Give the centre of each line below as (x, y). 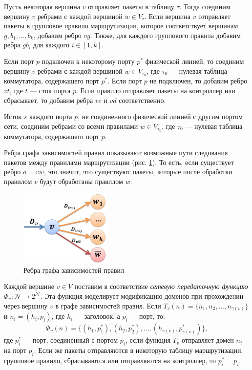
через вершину (26, 305)
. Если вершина (168, 16)
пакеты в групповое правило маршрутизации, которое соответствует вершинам (121, 26)
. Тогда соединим (205, 6)
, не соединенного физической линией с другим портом (160, 116)
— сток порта (50, 91)
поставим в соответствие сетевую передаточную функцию (161, 286)
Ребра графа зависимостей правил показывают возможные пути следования (116, 153)
